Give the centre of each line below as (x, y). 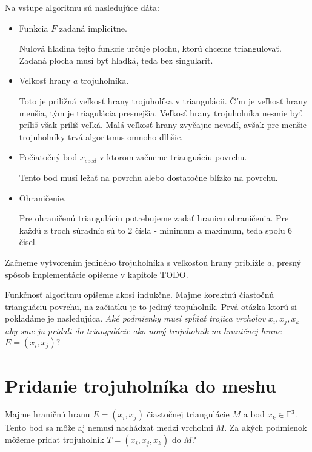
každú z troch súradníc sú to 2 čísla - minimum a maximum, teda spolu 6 (156, 230)
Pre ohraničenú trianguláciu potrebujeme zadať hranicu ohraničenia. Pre (154, 218)
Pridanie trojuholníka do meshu (141, 385)
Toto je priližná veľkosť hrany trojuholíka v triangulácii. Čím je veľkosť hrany (163, 100)
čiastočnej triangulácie (188, 414)
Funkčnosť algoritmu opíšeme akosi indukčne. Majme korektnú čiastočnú (139, 295)
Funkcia (34, 28)
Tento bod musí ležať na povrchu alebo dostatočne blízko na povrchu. (148, 177)
